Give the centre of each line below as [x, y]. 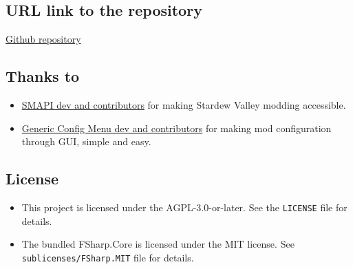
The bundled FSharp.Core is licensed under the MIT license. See [158, 244]
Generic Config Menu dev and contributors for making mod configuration [176, 128]
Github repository [43, 39]
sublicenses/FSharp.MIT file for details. [108, 257]
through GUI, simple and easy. [86, 141]
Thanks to [43, 76]
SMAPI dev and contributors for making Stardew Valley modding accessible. [184, 105]
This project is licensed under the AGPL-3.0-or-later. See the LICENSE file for [184, 207]
